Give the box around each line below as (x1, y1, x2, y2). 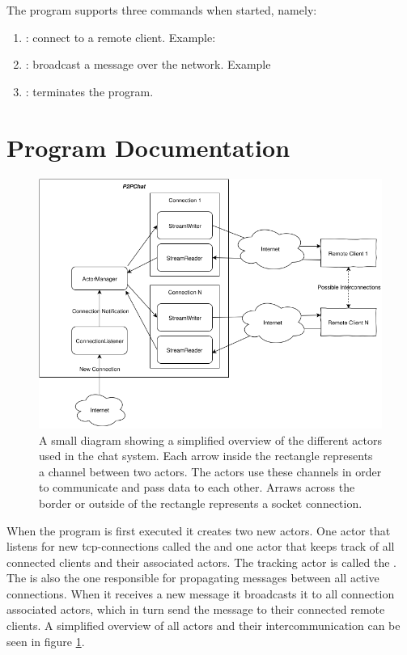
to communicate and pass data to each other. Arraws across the (39, 479, 355, 496)
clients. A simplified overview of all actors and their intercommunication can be (6, 617, 401, 634)
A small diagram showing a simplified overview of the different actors (39, 431, 382, 448)
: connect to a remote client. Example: (25, 28, 216, 45)
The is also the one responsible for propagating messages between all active (6, 569, 379, 586)
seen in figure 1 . (6, 632, 85, 649)
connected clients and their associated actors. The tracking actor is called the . (6, 553, 396, 570)
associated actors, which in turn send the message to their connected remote (6, 601, 385, 618)
